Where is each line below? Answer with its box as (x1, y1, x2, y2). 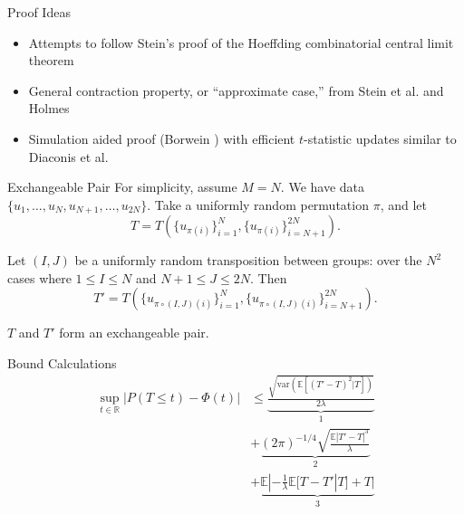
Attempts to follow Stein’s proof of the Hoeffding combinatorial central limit (28, 33, 454, 52)
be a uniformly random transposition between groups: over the (74, 251, 422, 270)
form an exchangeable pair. (59, 323, 209, 342)
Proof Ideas (7, 3, 71, 21)
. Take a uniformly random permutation (147, 195, 369, 214)
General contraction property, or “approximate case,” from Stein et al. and (28, 81, 444, 100)
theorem (28, 51, 74, 70)
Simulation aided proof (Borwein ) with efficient (28, 128, 295, 148)
